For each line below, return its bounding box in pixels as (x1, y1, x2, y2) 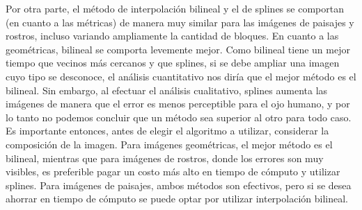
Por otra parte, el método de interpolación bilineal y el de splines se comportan (6, 1, 344, 15)
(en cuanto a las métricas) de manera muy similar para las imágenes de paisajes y (6, 15, 354, 29)
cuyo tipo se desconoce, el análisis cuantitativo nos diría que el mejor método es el (6, 69, 356, 83)
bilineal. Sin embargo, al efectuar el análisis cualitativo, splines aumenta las (6, 82, 328, 97)
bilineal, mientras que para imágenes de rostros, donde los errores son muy (6, 150, 324, 165)
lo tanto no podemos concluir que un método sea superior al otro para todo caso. (6, 110, 352, 124)
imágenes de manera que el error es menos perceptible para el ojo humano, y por (6, 96, 350, 111)
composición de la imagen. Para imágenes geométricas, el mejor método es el (6, 137, 333, 151)
